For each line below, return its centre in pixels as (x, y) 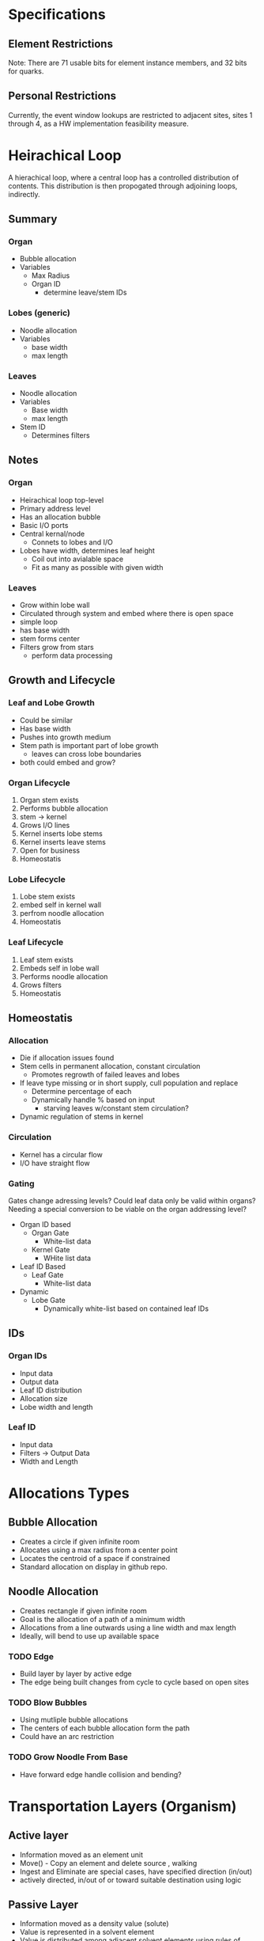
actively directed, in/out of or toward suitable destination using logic (130, 1880)
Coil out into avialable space (77, 559)
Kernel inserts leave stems (63, 842)
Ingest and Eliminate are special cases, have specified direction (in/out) (136, 1871)
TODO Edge (31, 1656)
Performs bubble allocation (64, 808)
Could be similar (46, 720)
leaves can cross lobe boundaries (87, 754)
